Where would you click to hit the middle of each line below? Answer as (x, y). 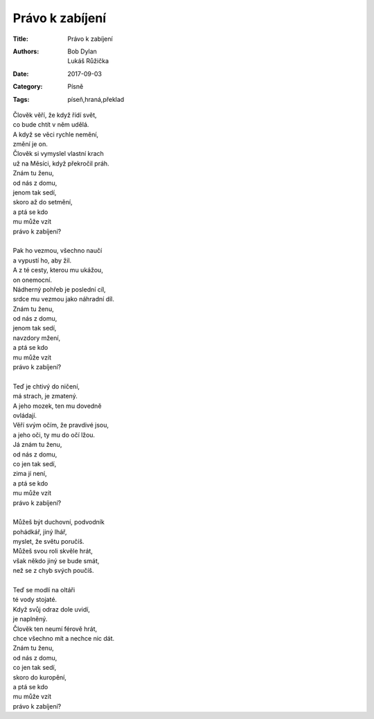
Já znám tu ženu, (37, 445)
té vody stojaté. (35, 600)
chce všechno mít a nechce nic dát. (64, 638)
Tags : (21, 99)
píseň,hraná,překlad (96, 99)
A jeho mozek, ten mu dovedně (57, 406)
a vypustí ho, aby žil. (42, 260)
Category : (28, 87)
